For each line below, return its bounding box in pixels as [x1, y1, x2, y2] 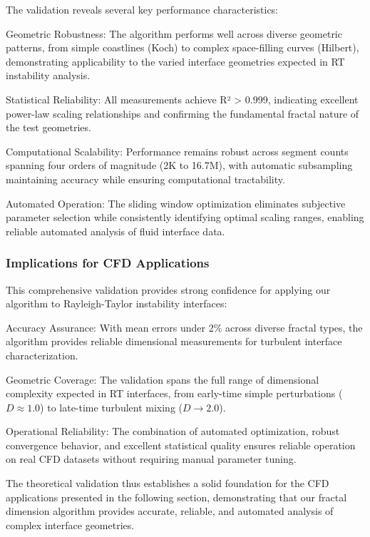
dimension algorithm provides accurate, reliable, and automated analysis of [6, 503, 334, 518]
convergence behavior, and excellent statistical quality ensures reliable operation [6, 437, 356, 452]
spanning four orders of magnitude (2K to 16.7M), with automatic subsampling [6, 158, 353, 173]
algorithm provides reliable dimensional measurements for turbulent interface [6, 334, 342, 349]
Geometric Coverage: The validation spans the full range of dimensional [6, 372, 319, 387]
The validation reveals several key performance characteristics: [6, 2, 279, 16]
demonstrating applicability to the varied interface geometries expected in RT [6, 53, 345, 68]
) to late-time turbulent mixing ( [40, 399, 183, 414]
